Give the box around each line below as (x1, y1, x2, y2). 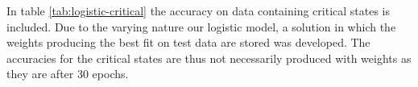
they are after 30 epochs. (6, 65, 129, 82)
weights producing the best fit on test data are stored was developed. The (6, 34, 370, 51)
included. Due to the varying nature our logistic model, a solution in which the (6, 18, 396, 35)
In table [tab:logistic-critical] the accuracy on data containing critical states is (6, 2, 391, 19)
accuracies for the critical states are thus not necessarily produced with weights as (6, 49, 412, 66)
